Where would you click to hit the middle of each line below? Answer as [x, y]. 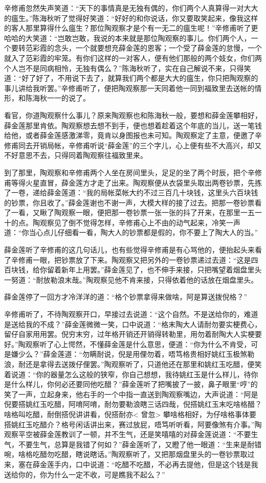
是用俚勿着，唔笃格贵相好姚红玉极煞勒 [190, 354]
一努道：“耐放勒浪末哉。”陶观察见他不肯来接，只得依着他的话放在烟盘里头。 [131, 279]
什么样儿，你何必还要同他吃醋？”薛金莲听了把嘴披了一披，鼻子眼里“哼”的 [134, 384]
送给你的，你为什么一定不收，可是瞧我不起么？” [85, 474]
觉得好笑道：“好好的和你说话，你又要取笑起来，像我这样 [163, 18]
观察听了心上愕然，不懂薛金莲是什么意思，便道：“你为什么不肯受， [138, 344]
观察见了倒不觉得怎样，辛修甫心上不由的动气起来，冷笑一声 [140, 222]
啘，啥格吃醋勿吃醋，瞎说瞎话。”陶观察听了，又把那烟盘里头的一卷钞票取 [126, 454]
